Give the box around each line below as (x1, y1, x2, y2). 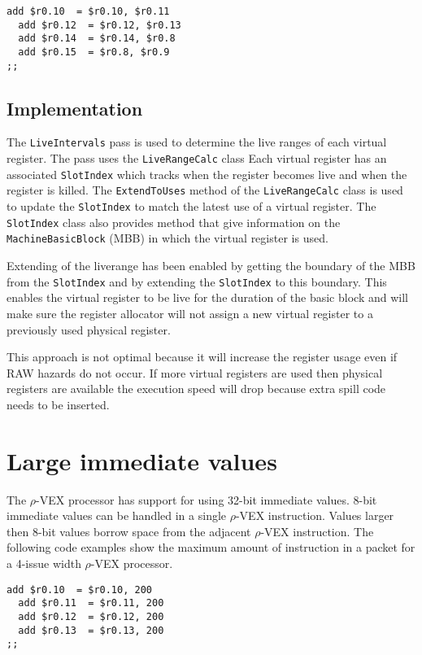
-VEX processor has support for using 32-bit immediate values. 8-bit (36, 491, 377, 508)
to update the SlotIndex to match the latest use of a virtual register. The (7, 198, 376, 215)
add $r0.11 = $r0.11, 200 (18, 597, 164, 609)
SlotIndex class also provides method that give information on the (7, 213, 341, 230)
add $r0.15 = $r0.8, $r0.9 (18, 46, 170, 58)
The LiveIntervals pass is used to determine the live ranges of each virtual (7, 133, 387, 151)
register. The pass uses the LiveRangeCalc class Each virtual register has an (7, 150, 387, 167)
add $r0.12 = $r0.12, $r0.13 (18, 19, 181, 31)
